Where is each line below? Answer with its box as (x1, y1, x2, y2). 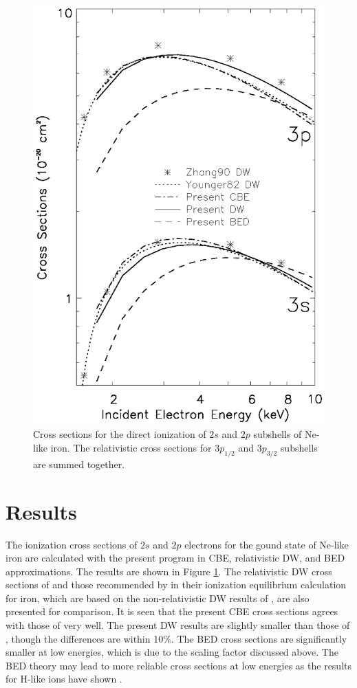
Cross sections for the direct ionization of (33, 427, 206, 441)
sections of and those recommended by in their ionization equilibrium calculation (6, 577, 347, 592)
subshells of (253, 427, 302, 441)
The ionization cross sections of (6, 537, 138, 551)
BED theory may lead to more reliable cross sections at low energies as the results (6, 658, 352, 672)
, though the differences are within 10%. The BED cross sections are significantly (6, 631, 347, 645)
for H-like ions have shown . (6, 672, 122, 686)
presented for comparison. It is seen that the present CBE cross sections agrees (6, 604, 338, 619)
